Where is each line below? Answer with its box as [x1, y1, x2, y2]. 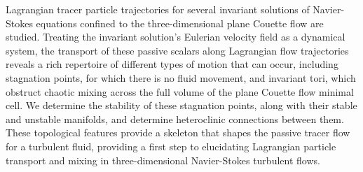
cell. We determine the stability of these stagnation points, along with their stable [6, 98, 357, 113]
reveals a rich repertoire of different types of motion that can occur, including [6, 57, 338, 71]
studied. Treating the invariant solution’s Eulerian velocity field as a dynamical [6, 29, 345, 44]
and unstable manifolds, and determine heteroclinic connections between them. [6, 111, 344, 126]
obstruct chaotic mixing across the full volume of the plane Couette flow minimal [6, 84, 354, 99]
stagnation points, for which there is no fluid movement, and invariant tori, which [6, 70, 356, 85]
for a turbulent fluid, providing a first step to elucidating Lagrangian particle [6, 138, 336, 153]
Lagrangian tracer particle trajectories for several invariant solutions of [6, 2, 310, 16]
